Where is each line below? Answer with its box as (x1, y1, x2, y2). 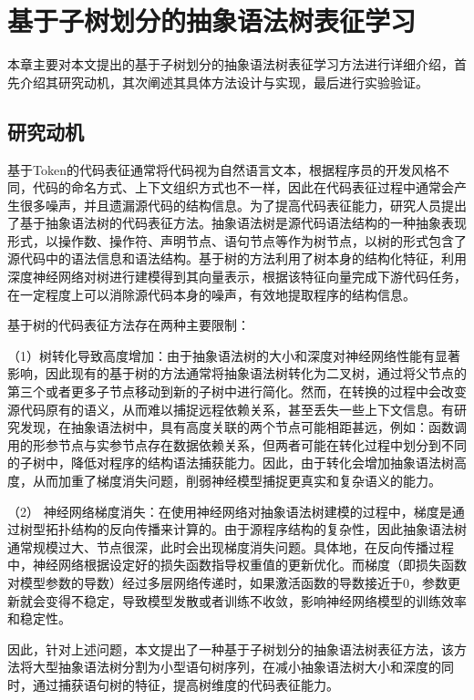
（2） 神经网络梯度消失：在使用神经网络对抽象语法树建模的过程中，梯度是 (7, 501, 452, 520)
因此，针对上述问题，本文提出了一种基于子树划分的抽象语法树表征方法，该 (7, 639, 454, 658)
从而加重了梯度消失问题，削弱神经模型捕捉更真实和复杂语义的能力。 (32, 471, 441, 490)
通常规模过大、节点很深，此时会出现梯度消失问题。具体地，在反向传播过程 (7, 537, 454, 556)
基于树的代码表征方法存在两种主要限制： (7, 315, 250, 335)
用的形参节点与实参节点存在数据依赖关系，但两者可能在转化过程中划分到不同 (7, 435, 467, 454)
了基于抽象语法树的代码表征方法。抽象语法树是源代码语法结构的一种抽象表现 (7, 213, 467, 232)
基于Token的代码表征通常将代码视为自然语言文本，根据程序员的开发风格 (7, 160, 437, 179)
